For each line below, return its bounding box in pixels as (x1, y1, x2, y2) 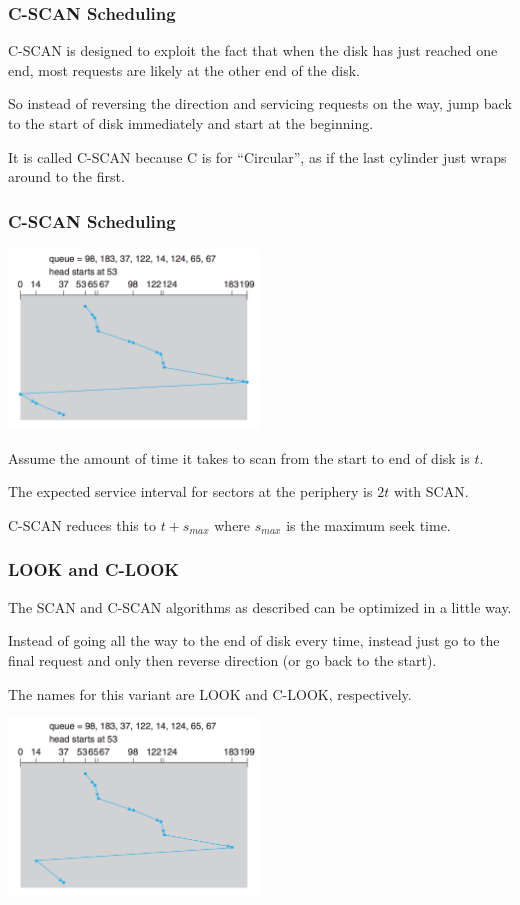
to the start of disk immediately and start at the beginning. (8, 113, 374, 133)
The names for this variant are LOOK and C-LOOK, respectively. (8, 683, 412, 704)
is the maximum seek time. (286, 514, 451, 535)
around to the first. (8, 166, 125, 187)
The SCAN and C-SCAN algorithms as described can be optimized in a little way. (8, 596, 512, 617)
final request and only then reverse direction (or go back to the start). (8, 649, 437, 670)
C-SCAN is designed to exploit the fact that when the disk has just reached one (8, 40, 498, 61)
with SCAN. (393, 481, 469, 502)
